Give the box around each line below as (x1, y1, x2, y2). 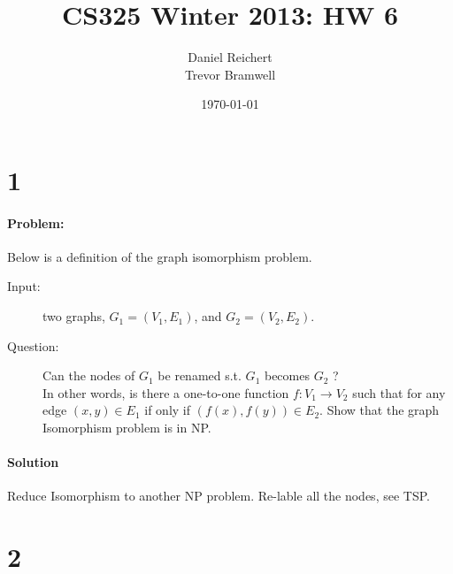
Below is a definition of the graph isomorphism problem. (7, 247, 312, 265)
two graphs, (42, 307, 105, 325)
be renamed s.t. (157, 366, 242, 385)
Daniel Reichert (188, 48, 273, 66)
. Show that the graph (319, 401, 440, 419)
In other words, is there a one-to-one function (42, 383, 289, 402)
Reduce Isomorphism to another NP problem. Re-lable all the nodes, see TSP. (7, 486, 430, 505)
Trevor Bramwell (184, 65, 276, 83)
